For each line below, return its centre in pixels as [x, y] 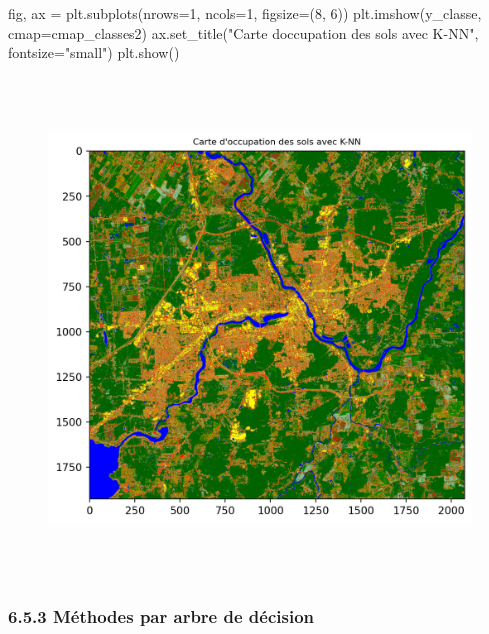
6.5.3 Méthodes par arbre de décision [161, 616]
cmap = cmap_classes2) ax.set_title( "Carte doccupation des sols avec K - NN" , [243, 32]
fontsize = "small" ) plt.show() [94, 52]
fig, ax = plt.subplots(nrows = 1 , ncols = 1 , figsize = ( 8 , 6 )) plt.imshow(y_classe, [245, 13]
